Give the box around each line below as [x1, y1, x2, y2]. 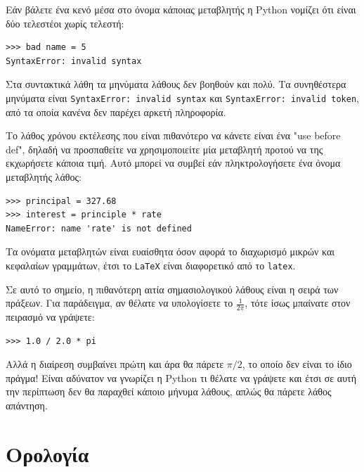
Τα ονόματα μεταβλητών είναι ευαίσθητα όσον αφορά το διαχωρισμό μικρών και [6, 244, 335, 259]
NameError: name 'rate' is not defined [6, 223, 192, 234]
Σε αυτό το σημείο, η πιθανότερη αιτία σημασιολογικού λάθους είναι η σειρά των [6, 281, 339, 296]
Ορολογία [6, 439, 89, 468]
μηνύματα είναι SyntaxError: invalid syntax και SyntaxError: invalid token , [6, 90, 359, 105]
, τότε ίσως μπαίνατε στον [245, 295, 351, 310]
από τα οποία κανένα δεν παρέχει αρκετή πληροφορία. [6, 104, 226, 119]
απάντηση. [6, 398, 48, 413]
